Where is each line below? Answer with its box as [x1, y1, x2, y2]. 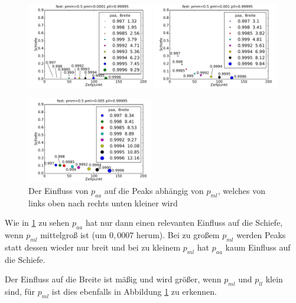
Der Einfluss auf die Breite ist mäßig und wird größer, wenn [5, 273, 222, 285]
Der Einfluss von [28, 184, 89, 196]
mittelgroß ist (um [40, 228, 107, 241]
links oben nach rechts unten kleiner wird [28, 196, 178, 209]
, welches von [217, 184, 265, 196]
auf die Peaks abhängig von [104, 184, 204, 196]
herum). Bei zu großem [136, 228, 220, 241]
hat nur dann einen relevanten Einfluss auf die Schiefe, [85, 216, 283, 229]
